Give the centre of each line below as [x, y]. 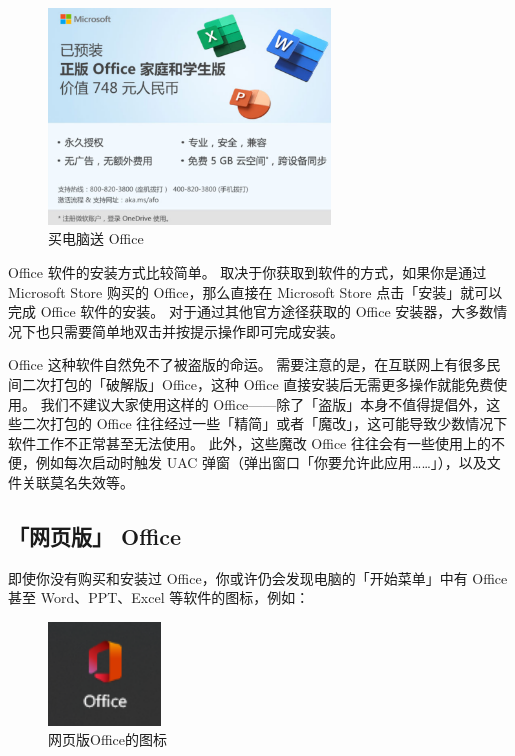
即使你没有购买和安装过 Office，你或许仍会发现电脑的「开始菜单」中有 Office [258, 577]
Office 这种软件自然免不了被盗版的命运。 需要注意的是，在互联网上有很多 [247, 364]
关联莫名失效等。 [77, 481]
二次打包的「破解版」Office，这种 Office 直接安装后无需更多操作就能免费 [257, 383]
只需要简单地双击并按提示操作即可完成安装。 [196, 330]
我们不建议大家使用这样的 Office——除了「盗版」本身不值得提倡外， [263, 403]
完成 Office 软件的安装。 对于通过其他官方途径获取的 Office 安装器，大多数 [251, 311]
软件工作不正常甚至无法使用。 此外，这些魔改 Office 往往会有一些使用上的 [249, 442]
